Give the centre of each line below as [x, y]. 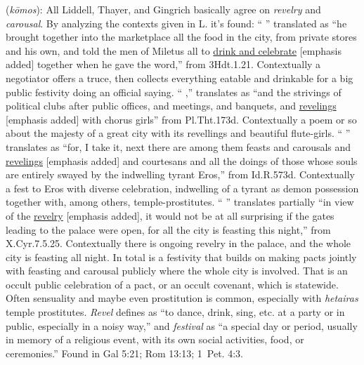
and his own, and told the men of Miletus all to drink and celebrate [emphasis [174, 50]
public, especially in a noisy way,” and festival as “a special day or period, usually [182, 325]
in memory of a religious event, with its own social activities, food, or [155, 339]
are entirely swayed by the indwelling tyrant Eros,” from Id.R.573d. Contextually [180, 174]
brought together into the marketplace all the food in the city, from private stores [181, 37]
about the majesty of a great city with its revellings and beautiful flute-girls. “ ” [178, 133]
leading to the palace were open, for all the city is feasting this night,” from [168, 229]
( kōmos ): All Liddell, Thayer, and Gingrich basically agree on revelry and [163, 9]
